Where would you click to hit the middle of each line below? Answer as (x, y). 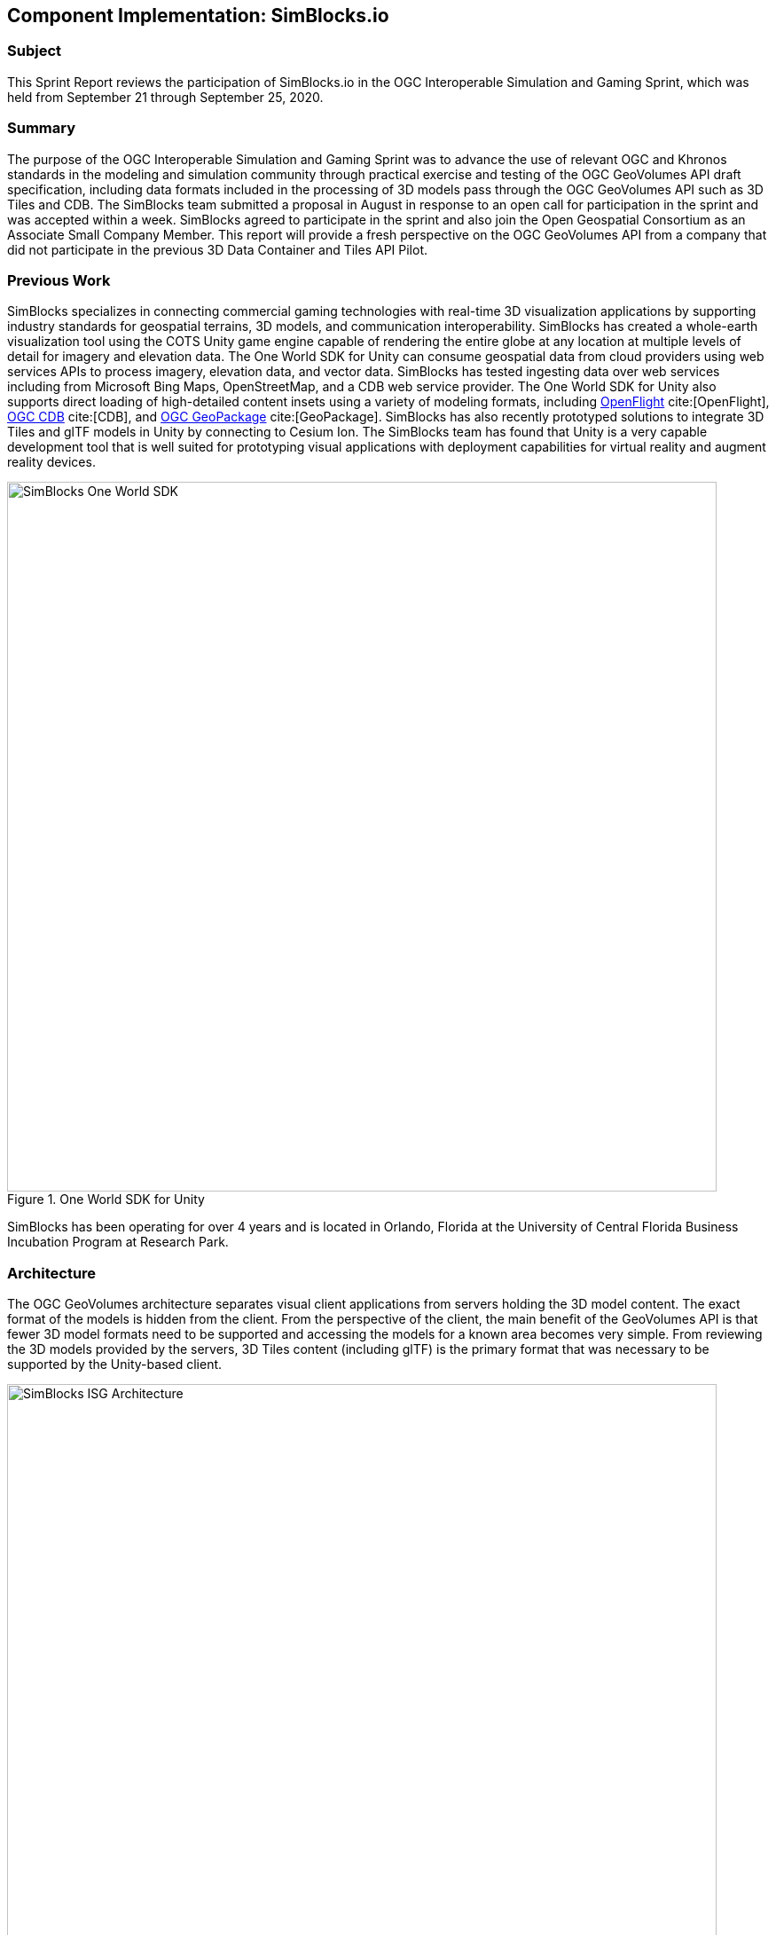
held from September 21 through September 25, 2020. (165, 97)
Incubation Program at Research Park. (118, 1242)
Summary (42, 128)
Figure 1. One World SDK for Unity (106, 1200)
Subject (35, 51)
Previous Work (59, 280)
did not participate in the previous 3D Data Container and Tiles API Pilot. (218, 249)
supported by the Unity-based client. (115, 1365)
